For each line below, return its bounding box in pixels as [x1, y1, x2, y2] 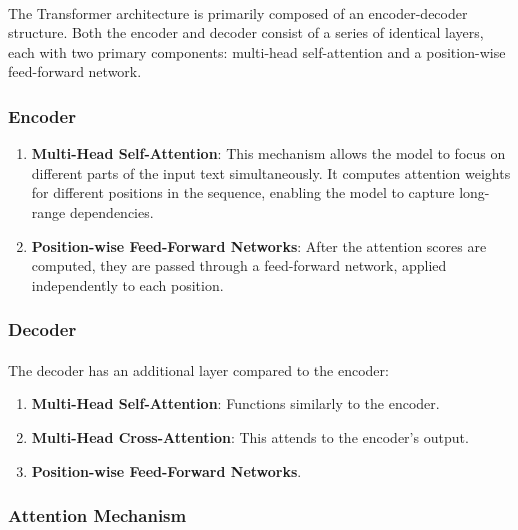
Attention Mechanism [8, 503, 187, 528]
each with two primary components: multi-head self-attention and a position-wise [8, 41, 506, 62]
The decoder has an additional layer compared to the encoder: [8, 359, 389, 380]
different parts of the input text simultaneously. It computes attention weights [31, 162, 511, 183]
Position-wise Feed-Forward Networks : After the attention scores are [31, 235, 487, 256]
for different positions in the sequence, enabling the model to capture [31, 182, 455, 203]
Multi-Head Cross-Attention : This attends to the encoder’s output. [31, 426, 469, 447]
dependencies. [69, 201, 154, 222]
